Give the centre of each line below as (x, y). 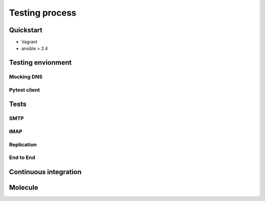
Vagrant (29, 42)
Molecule (24, 188)
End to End (22, 157)
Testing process (43, 13)
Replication (23, 144)
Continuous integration (45, 172)
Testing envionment (40, 63)
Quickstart (26, 30)
